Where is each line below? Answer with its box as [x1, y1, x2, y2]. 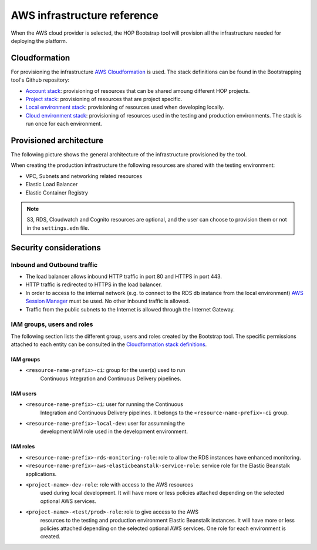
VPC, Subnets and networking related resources [25, 172, 143, 179]
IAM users [11, 390, 37, 397]
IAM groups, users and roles [11, 320, 93, 328]
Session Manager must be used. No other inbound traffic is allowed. [25, 297, 190, 305]
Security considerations [11, 243, 101, 253]
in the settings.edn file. [26, 224, 89, 232]
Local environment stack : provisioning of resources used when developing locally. [25, 103, 224, 111]
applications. [25, 470, 57, 477]
